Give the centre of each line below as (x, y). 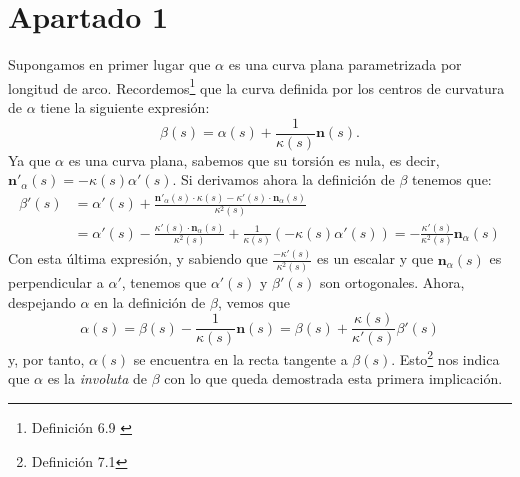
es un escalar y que (375, 258)
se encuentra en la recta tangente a (240, 358)
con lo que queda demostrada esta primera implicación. (333, 378)
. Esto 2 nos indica (445, 357)
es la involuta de (97, 378)
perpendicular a (56, 281)
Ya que (29, 159)
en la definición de (150, 301)
